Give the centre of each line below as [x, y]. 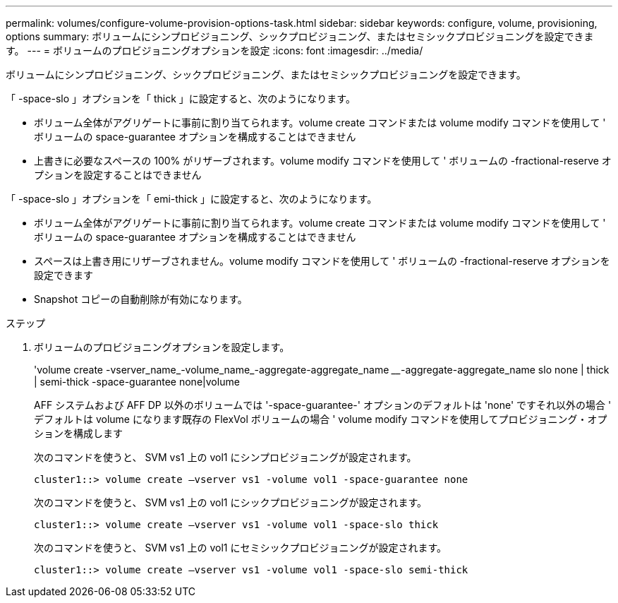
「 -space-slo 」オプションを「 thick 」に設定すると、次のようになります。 [181, 98]
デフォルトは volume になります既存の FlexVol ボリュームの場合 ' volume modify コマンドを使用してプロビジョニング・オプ [321, 419]
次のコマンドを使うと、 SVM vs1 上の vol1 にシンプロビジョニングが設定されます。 [225, 457]
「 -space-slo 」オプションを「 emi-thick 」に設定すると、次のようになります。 [192, 199]
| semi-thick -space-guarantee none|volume [137, 382]
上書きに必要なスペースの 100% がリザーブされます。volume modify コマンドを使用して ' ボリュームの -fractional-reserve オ [323, 161]
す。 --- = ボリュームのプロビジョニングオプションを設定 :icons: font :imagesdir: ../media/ [214, 50]
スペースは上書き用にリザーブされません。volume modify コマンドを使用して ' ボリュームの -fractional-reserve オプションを [322, 261]
